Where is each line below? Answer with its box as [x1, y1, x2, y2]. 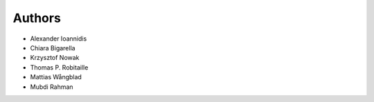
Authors [12, 10, 62, 25]
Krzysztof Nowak [30, 54, 80, 62]
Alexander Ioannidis [30, 34, 87, 43]
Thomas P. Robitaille [30, 63, 89, 72]
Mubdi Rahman [30, 83, 73, 91]
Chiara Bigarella [30, 43, 75, 52]
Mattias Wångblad [30, 73, 82, 81]
